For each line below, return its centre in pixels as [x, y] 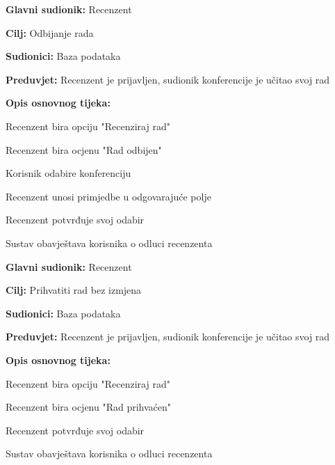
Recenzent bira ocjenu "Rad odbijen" [84, 149]
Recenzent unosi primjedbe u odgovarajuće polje [108, 196]
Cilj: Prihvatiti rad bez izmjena [74, 290]
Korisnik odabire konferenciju [68, 173]
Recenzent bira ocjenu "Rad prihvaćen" [89, 407]
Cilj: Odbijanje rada [50, 32]
